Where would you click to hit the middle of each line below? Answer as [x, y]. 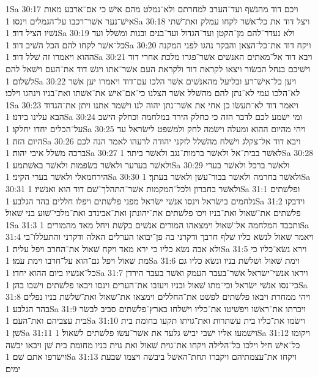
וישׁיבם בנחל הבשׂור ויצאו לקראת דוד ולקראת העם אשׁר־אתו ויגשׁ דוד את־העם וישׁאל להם [158, 68]
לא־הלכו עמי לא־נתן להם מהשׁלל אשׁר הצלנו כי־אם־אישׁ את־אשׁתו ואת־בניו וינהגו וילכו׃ [153, 93]
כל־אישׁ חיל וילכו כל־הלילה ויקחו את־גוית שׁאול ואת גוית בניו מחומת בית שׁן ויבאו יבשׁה [153, 344]
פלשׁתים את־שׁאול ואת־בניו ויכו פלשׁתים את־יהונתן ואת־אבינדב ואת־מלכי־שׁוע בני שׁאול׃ [153, 213]
